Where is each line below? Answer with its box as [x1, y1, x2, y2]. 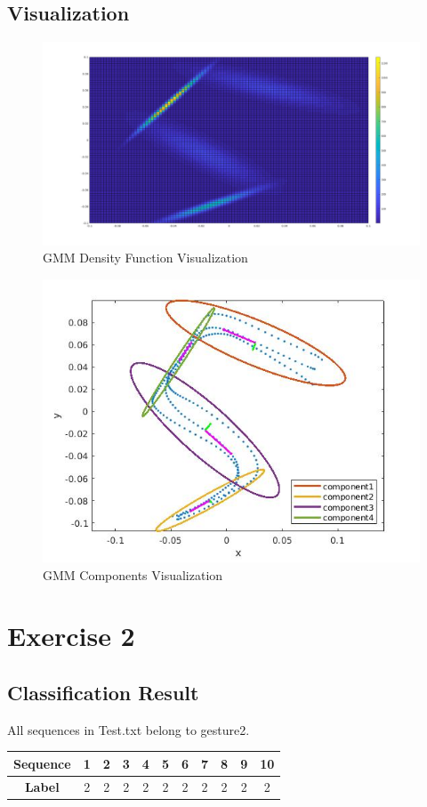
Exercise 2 [7, 617, 135, 654]
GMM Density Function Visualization [43, 248, 248, 267]
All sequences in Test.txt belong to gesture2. [7, 720, 250, 738]
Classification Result [7, 678, 199, 706]
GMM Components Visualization [43, 565, 223, 584]
